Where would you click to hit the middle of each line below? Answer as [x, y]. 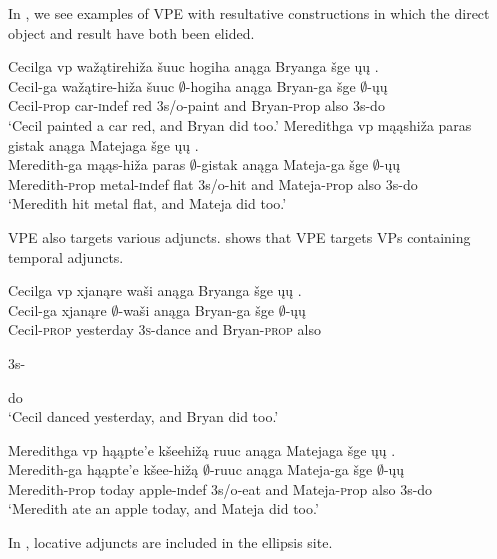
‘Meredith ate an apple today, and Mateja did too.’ [163, 508]
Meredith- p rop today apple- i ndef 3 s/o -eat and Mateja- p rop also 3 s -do [220, 488]
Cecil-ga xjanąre [57, 309]
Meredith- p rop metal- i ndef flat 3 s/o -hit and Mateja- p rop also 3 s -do [213, 183]
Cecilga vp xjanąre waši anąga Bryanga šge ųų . [155, 290]
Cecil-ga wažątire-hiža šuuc [91, 85]
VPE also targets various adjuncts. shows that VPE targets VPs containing [239, 236]
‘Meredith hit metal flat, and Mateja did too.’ [147, 203]
